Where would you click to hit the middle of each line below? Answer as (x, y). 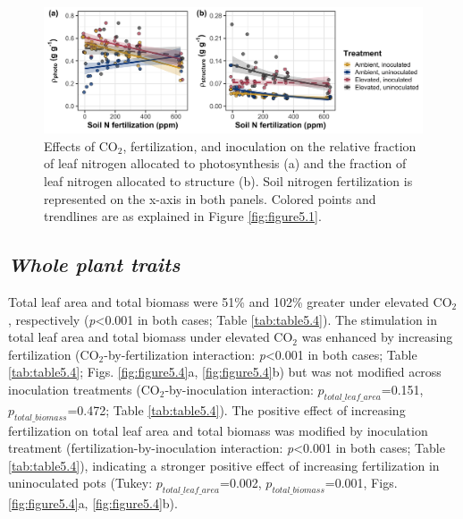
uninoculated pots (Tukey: (80, 483)
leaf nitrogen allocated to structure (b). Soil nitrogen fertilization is (228, 180)
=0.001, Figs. (361, 483)
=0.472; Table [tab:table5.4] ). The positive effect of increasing (236, 409)
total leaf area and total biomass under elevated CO (151, 337)
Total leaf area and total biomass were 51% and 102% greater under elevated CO (230, 301)
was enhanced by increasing (377, 337)
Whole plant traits (94, 264)
